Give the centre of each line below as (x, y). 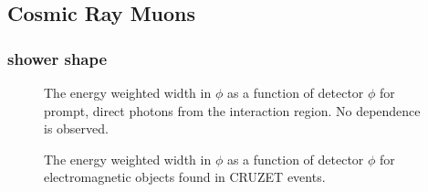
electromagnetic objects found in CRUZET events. (185, 177)
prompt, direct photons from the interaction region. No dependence (232, 110)
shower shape (57, 58)
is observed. (76, 128)
